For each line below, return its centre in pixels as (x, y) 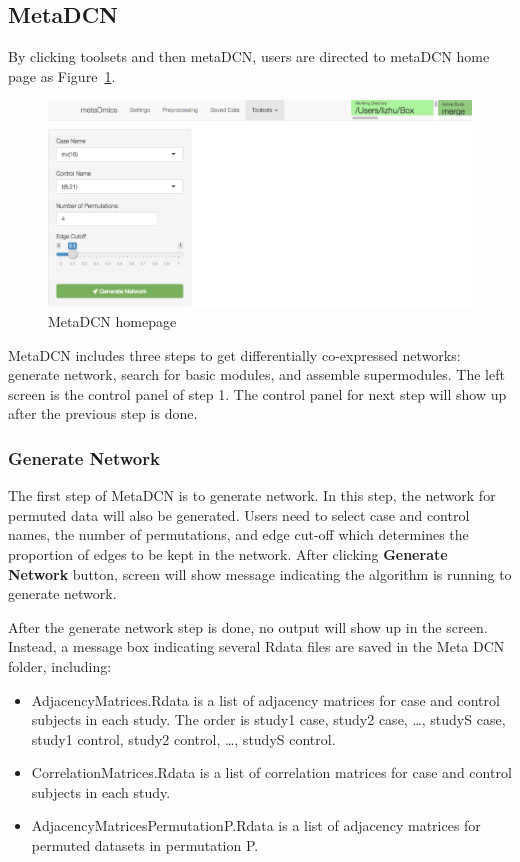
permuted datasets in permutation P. (145, 845)
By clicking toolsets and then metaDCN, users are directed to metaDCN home (249, 56)
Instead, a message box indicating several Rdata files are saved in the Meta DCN (256, 646)
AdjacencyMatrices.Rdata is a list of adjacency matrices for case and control (265, 699)
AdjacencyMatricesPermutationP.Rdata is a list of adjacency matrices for (256, 825)
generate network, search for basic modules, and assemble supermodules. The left (256, 374)
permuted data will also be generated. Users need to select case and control (239, 514)
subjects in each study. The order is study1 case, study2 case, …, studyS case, (268, 719)
